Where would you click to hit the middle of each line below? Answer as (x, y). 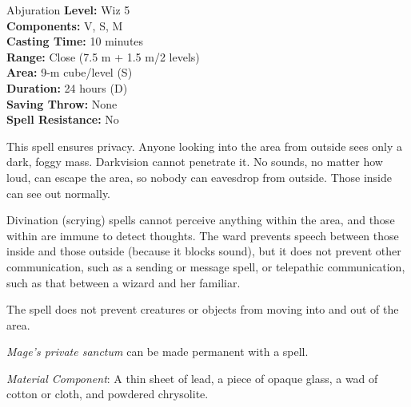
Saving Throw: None (62, 103)
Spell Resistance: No (63, 119)
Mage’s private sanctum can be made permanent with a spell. (158, 352)
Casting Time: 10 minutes (75, 41)
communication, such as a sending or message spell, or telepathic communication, (206, 266)
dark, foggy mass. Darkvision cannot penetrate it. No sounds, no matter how (195, 162)
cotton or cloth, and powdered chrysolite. (108, 394)
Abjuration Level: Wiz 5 (68, 10)
